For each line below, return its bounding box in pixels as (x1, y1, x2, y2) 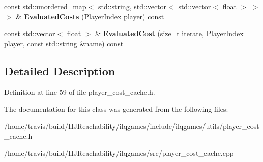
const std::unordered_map (4, 1, 86, 11)
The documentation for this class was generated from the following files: (4, 104, 228, 114)
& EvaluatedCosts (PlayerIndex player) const (16, 11, 164, 21)
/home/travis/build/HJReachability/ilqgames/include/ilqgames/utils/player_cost (4, 120, 259, 131)
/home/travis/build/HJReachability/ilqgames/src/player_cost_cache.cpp (4, 147, 234, 158)
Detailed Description (4, 62, 115, 78)
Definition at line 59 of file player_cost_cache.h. (4, 86, 155, 97)
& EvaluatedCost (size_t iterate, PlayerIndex (95, 28, 244, 39)
